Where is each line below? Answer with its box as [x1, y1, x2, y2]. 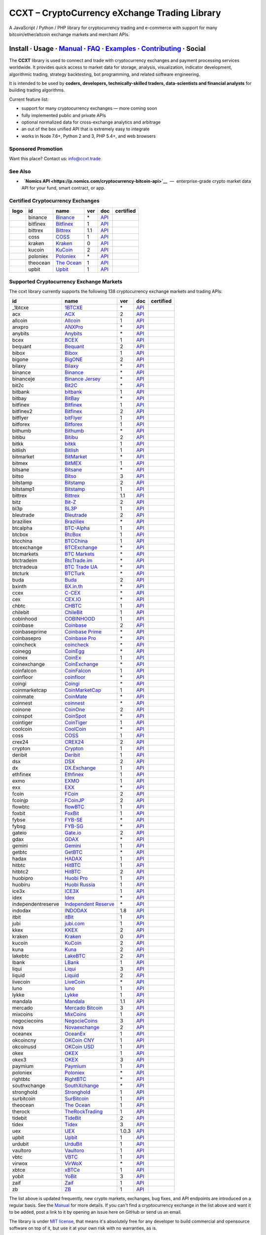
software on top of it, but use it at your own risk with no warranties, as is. [9, 1225, 157, 1231]
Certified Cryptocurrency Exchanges [9, 198, 100, 205]
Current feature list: [9, 96, 49, 102]
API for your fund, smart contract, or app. [21, 185, 105, 191]
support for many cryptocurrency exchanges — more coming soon [21, 105, 157, 111]
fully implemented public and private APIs [21, 112, 106, 118]
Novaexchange [65, 1024, 100, 1030]
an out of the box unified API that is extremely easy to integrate [21, 126, 150, 132]
